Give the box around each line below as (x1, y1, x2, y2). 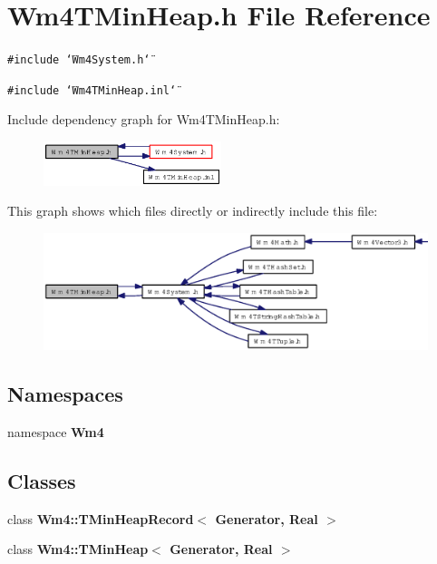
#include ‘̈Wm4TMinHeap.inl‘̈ (7, 83, 177, 97)
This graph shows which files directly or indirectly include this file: (7, 201, 378, 220)
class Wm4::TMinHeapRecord (7, 509, 194, 528)
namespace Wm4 (7, 423, 104, 442)
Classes (7, 467, 76, 495)
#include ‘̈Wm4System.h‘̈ (7, 53, 151, 67)
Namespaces (7, 380, 123, 408)
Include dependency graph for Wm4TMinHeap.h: (7, 110, 280, 129)
